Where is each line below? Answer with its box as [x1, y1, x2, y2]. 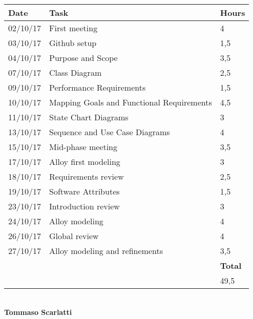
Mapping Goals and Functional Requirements [49, 96, 212, 108]
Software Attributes [49, 185, 120, 197]
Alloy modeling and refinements [49, 245, 163, 257]
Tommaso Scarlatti [4, 306, 72, 317]
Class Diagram [49, 67, 102, 78]
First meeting [49, 22, 98, 34]
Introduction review [49, 200, 120, 212]
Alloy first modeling [49, 156, 120, 167]
